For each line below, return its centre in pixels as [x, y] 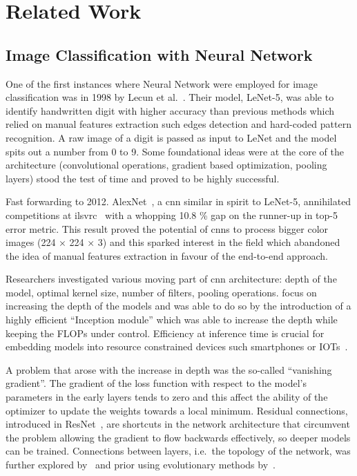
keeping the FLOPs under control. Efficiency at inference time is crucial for [165, 333]
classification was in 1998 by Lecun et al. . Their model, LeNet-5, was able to [170, 97]
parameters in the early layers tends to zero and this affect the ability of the [167, 397]
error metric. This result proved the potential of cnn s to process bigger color [167, 228]
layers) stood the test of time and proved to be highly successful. [143, 178]
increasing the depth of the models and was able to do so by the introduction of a [178, 306]
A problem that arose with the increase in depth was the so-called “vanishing [169, 369]
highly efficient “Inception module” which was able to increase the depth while [172, 320]
